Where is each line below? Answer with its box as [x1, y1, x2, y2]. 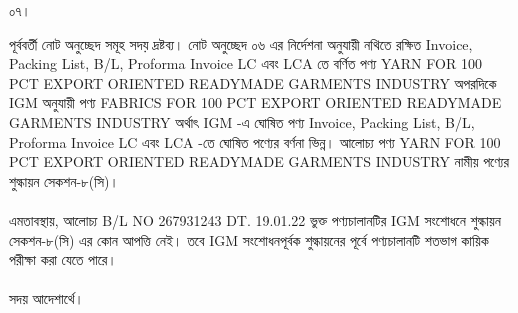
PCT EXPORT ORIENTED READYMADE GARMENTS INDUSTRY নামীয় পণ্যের [9, 151, 510, 172]
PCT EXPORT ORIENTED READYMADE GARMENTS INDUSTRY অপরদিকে [9, 72, 497, 93]
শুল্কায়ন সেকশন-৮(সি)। [9, 170, 119, 191]
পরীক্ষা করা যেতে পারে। [9, 249, 117, 270]
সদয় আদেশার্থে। [9, 288, 84, 309]
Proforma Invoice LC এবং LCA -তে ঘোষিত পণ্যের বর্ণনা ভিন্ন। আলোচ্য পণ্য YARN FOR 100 [9, 131, 501, 152]
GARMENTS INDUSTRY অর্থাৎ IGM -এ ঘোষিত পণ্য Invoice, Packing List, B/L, [9, 111, 475, 132]
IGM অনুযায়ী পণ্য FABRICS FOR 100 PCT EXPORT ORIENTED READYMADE [9, 92, 502, 113]
